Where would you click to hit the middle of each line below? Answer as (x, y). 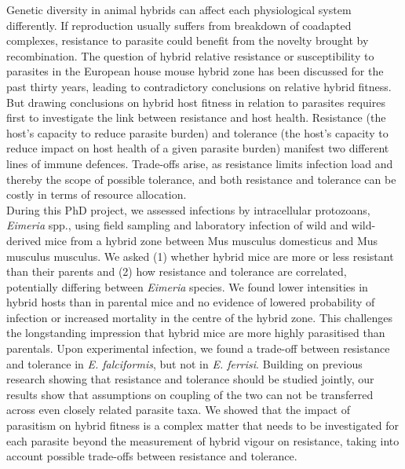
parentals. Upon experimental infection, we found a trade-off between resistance (198, 348)
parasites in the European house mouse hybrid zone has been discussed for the (195, 71)
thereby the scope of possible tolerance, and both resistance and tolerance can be (201, 179)
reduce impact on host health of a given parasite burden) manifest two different (198, 148)
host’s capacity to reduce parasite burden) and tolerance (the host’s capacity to (197, 132)
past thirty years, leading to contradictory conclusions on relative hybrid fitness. (199, 86)
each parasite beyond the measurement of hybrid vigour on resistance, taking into (203, 440)
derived (24, 240)
